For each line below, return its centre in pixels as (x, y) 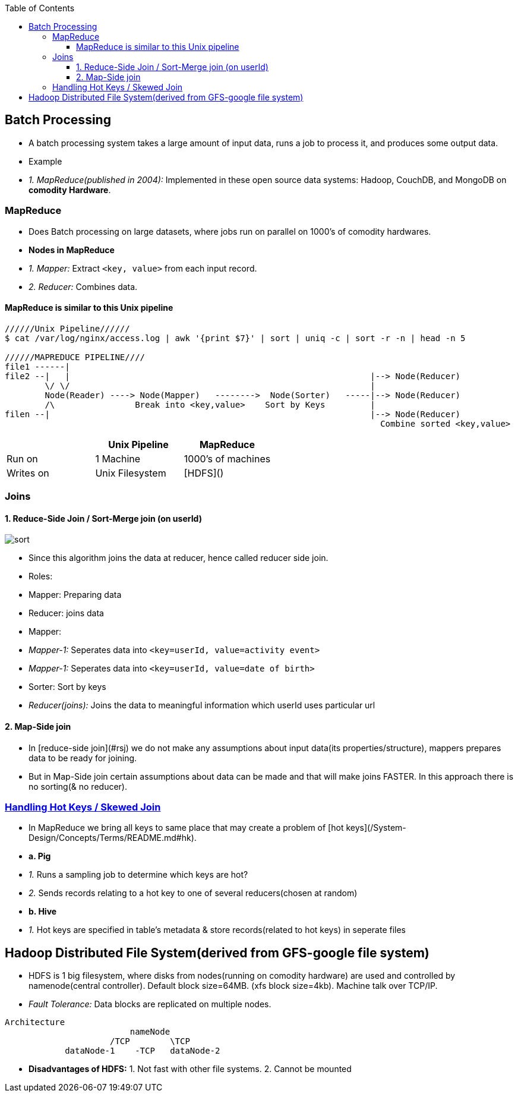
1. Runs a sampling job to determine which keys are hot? (138, 875)
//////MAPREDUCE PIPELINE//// (75, 357)
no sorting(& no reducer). (78, 786)
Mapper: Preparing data (75, 595)
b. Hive (43, 912)
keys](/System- (376, 828)
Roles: (41, 576)
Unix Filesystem (131, 473)
